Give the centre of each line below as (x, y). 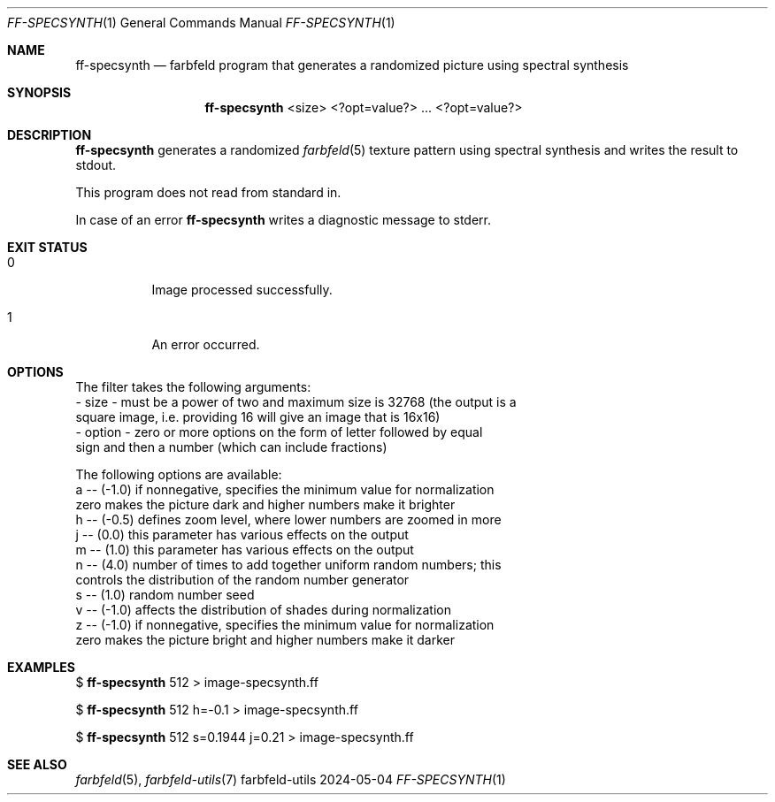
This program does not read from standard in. (208, 192)
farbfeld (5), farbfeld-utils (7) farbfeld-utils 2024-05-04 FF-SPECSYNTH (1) (291, 779)
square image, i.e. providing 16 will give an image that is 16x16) (258, 417)
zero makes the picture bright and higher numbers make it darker (265, 640)
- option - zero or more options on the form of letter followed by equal (279, 432)
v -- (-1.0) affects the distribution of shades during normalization (263, 610)
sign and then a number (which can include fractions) (231, 447)
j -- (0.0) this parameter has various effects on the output (242, 535)
